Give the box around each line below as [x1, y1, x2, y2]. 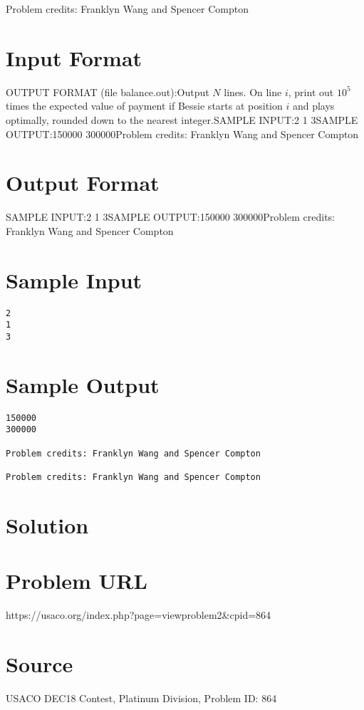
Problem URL [6, 566, 147, 595]
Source [6, 649, 73, 678]
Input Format [6, 43, 142, 72]
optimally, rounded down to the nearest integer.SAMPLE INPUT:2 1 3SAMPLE [6, 112, 358, 127]
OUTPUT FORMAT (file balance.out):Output [6, 84, 209, 99]
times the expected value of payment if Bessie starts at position [6, 98, 283, 113]
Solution [6, 510, 89, 539]
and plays [292, 98, 335, 113]
